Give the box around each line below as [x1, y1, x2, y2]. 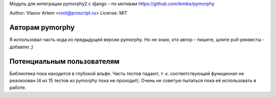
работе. [9, 84, 27, 91]
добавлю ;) [9, 44, 33, 50]
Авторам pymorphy [9, 23, 75, 32]
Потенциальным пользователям [9, 57, 120, 66]
